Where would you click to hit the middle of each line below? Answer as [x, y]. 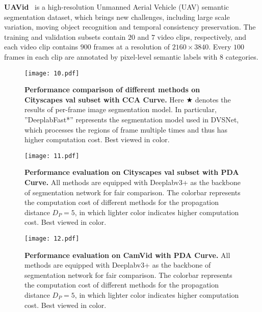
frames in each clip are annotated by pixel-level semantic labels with [111, 56]
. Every [220, 47]
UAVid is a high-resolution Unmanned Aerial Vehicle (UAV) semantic [117, 7]
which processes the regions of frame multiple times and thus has [126, 129]
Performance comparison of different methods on [112, 89]
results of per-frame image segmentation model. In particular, [121, 109]
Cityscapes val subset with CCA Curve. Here [104, 99]
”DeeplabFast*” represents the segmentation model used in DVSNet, [132, 119]
